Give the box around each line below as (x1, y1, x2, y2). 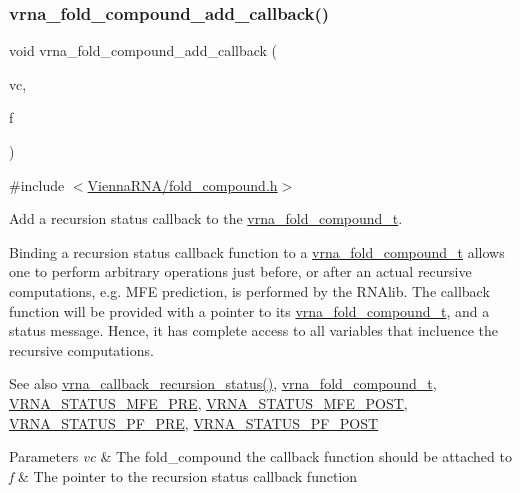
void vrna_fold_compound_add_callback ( (9, 40, 278, 61)
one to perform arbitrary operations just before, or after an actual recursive (9, 261, 472, 282)
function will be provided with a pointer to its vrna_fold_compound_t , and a (9, 300, 490, 321)
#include (9, 174, 65, 195)
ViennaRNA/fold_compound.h (87, 174, 278, 195)
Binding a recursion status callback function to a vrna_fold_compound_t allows (9, 241, 505, 262)
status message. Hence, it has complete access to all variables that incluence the (9, 320, 498, 341)
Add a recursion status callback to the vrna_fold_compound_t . (9, 208, 403, 229)
